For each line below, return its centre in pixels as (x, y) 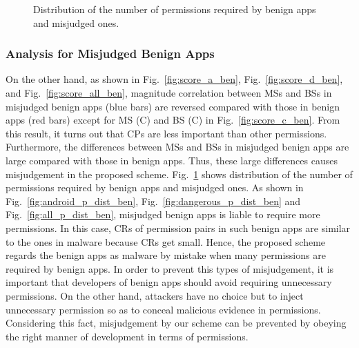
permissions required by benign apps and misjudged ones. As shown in (155, 187)
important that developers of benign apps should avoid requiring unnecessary (169, 282)
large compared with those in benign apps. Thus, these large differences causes (172, 160)
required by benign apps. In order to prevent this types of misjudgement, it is (170, 268)
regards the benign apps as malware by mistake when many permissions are (166, 255)
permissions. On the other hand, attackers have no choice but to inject (155, 295)
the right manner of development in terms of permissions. (127, 336)
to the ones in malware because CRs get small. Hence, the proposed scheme (166, 241)
